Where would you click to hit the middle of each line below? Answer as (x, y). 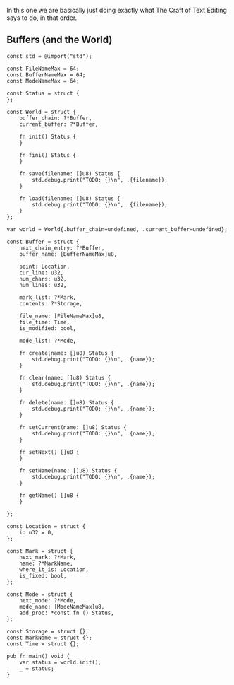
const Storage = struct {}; (48, 631)
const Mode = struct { (40, 594)
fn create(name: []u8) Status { (67, 353)
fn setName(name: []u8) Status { (68, 470)
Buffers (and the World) (60, 40)
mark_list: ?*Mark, (48, 297)
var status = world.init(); (60, 662)
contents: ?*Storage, (51, 303)
